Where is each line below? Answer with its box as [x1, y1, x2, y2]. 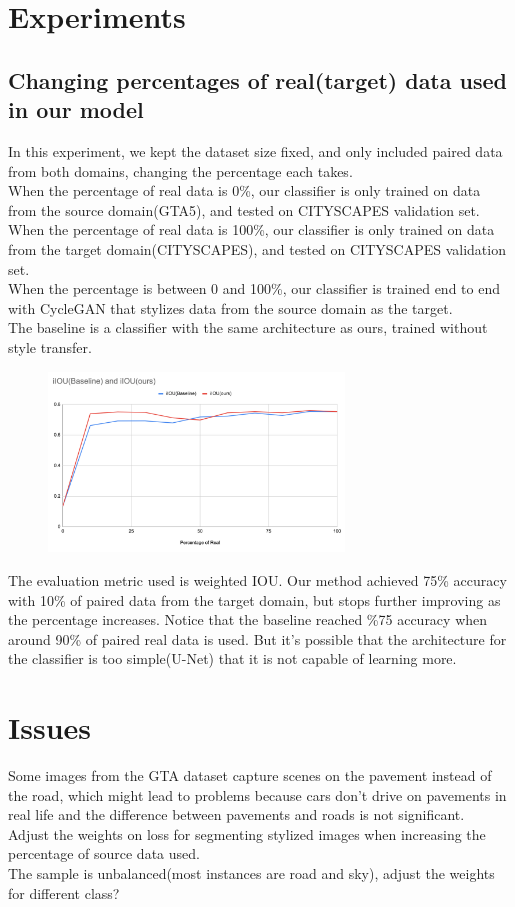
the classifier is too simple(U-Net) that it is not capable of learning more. [8, 648, 457, 669]
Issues [8, 707, 91, 748]
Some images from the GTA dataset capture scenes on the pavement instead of [8, 765, 492, 786]
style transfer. [8, 336, 92, 357]
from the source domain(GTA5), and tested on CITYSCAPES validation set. [8, 199, 480, 220]
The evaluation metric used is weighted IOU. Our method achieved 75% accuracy [8, 569, 507, 590]
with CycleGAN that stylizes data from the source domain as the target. [8, 297, 453, 318]
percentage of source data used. [8, 843, 200, 864]
